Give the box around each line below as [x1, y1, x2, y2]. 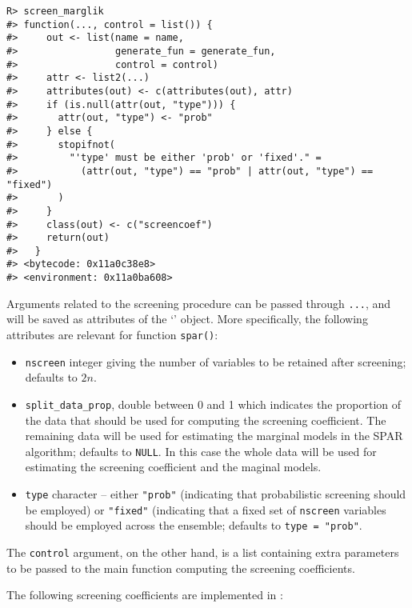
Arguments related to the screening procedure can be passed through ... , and [6, 294, 391, 311]
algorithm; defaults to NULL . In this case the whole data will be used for [25, 442, 377, 459]
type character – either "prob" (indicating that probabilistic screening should [25, 486, 406, 502]
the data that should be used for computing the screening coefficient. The [25, 411, 386, 428]
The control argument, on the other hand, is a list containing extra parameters [6, 544, 399, 560]
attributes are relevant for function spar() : [6, 326, 218, 343]
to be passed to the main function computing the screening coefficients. [6, 559, 355, 576]
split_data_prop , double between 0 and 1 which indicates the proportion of [25, 395, 402, 412]
